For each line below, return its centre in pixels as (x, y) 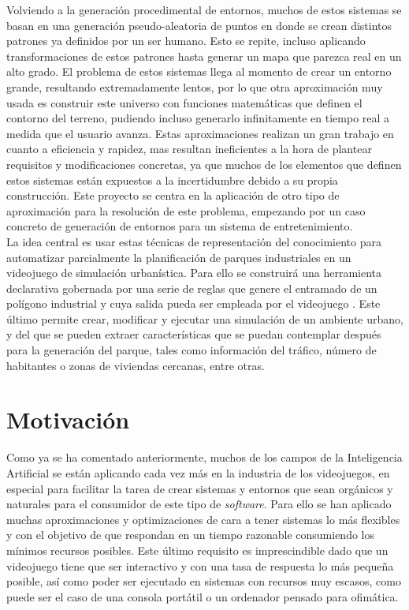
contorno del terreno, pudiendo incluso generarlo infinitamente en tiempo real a (198, 118)
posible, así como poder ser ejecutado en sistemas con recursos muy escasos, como (204, 581)
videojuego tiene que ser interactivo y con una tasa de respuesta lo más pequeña (200, 565)
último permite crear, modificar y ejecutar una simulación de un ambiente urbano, (205, 318)
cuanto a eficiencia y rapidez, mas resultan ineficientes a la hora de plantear (189, 149)
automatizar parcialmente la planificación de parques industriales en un (179, 257)
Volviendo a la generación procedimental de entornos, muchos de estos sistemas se (204, 9)
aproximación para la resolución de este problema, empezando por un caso (186, 210)
